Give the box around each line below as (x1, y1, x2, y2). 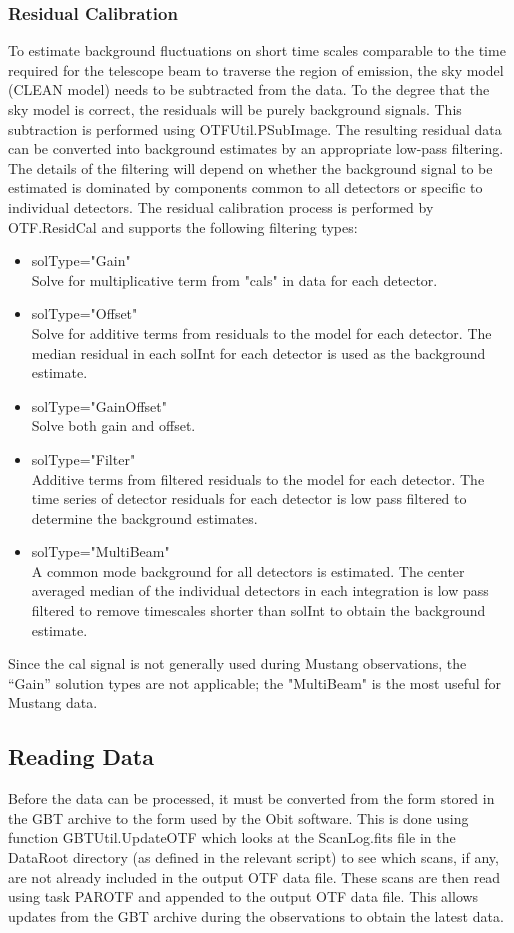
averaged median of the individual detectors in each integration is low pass (31, 580, 489, 601)
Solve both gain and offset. (31, 415, 196, 436)
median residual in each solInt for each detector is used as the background (31, 342, 486, 363)
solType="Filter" (31, 448, 136, 469)
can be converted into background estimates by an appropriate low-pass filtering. (8, 138, 504, 159)
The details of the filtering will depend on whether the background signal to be (8, 157, 493, 178)
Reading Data (8, 741, 154, 772)
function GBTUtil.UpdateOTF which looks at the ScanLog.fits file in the (8, 827, 456, 848)
